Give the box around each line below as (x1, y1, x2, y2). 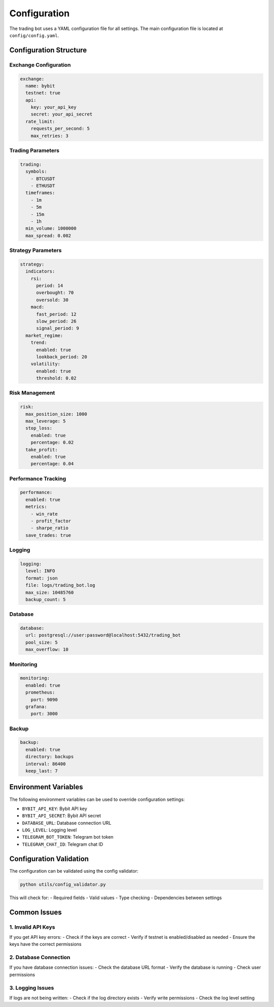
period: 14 (36, 282, 63, 289)
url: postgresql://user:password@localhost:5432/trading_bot (25, 632, 181, 638)
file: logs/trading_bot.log (25, 583, 95, 588)
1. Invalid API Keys (9, 924, 55, 931)
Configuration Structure (9, 46, 87, 54)
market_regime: (25, 332, 63, 338)
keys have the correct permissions (9, 941, 82, 947)
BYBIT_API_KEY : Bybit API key (22, 805, 87, 812)
